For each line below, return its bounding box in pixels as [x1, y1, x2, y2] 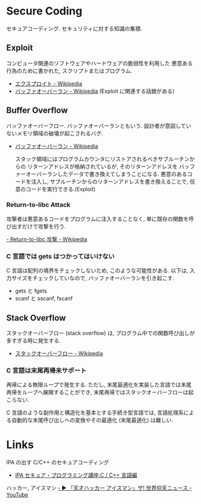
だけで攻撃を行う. [22, 222, 66, 230]
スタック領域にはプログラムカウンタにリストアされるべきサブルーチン [14, 155, 190, 162]
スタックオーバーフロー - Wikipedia [14, 350, 103, 357]
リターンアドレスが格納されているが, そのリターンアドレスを [27, 163, 178, 170]
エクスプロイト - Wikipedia [14, 80, 83, 87]
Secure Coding [6, 4, 83, 18]
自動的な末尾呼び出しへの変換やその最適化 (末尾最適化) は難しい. [11, 417, 174, 424]
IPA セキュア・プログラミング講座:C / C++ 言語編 [14, 471, 138, 479]
